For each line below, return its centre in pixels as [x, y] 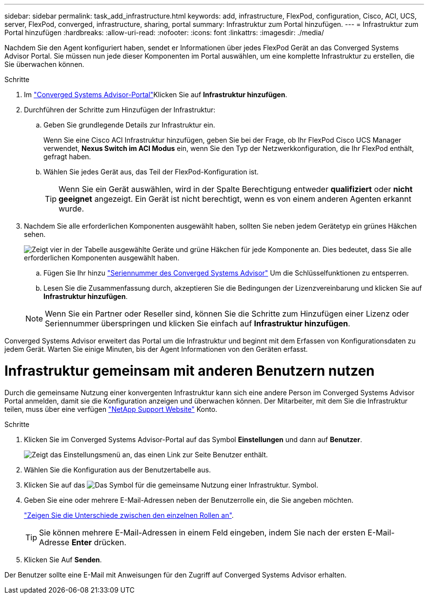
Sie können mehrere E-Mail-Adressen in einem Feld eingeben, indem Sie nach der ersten [202, 532]
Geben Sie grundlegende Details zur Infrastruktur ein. [129, 125]
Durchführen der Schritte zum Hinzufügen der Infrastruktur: [120, 110]
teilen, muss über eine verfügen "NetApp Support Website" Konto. [111, 409]
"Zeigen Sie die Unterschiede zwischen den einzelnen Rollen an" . [129, 515]
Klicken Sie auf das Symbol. [171, 485]
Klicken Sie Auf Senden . [63, 559]
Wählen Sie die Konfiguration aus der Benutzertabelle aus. [117, 470]
